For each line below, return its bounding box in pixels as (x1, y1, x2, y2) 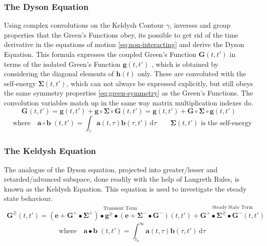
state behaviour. (4, 193, 53, 203)
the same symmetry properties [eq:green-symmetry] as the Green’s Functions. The (4, 88, 253, 98)
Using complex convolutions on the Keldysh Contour (4, 20, 164, 30)
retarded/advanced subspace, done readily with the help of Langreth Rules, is (4, 174, 240, 184)
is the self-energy (201, 119, 252, 127)
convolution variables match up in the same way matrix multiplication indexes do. (4, 97, 254, 107)
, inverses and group (169, 20, 231, 30)
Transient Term (103, 206, 137, 211)
